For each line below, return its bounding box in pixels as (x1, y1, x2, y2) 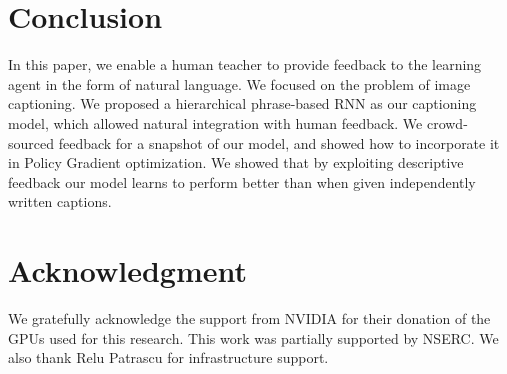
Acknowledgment (8, 250, 247, 291)
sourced (8, 132, 55, 153)
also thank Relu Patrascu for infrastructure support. (8, 347, 329, 368)
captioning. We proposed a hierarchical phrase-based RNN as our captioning (8, 93, 477, 114)
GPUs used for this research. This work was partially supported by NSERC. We (8, 327, 499, 348)
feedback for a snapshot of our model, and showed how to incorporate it (58, 132, 500, 153)
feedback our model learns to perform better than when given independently (8, 171, 476, 192)
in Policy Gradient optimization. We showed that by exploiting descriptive (8, 152, 464, 173)
